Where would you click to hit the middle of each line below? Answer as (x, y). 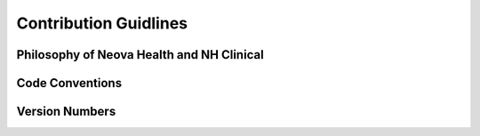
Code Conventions (69, 83)
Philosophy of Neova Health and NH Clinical (140, 55)
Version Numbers (66, 112)
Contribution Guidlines (102, 23)
